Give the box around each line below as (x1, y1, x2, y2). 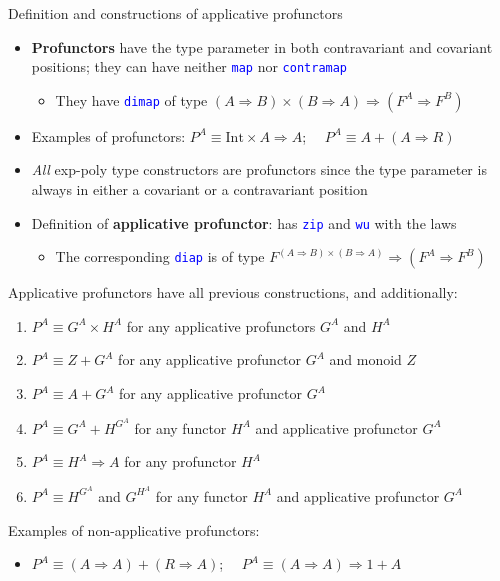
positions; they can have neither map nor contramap (31, 56, 348, 77)
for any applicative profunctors (126, 315, 316, 336)
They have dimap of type (55, 89, 208, 110)
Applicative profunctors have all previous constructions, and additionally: (8, 282, 458, 303)
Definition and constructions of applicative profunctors (8, 3, 343, 23)
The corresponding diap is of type (55, 246, 265, 267)
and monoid (329, 349, 402, 370)
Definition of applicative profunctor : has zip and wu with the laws (31, 212, 457, 233)
